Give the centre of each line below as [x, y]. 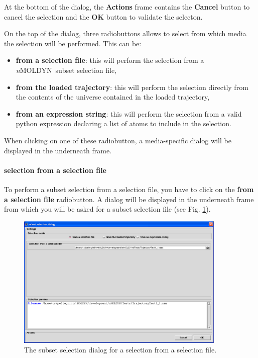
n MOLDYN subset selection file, [66, 70]
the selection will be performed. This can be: [73, 43]
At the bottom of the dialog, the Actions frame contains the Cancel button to [127, 7]
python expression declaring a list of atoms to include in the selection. [123, 123]
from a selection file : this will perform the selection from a [110, 60]
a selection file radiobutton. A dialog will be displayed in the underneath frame [129, 199]
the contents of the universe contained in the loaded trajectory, [113, 97]
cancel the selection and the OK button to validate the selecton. [103, 16]
